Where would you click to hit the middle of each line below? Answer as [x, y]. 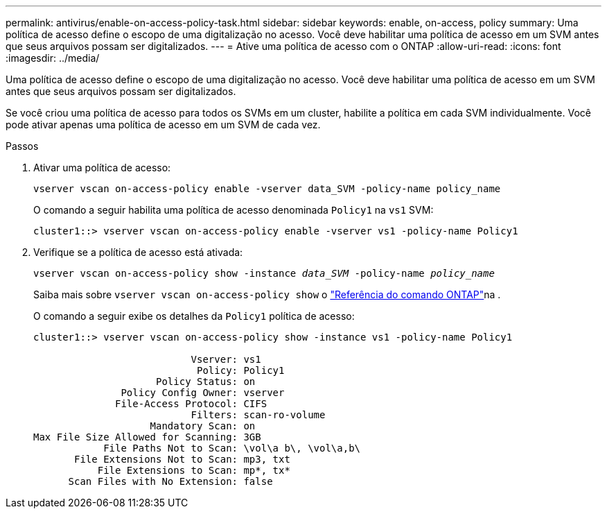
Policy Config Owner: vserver [203, 393]
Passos [22, 146]
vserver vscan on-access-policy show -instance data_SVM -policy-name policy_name [264, 273]
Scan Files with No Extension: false [170, 481]
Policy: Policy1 [241, 370]
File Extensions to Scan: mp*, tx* [194, 470]
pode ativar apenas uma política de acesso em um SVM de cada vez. [163, 125]
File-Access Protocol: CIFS [191, 404]
